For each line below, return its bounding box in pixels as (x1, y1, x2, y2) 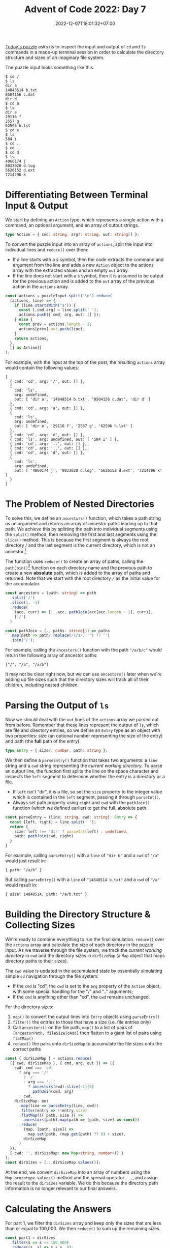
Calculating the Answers (5, 1203, 112, 1215)
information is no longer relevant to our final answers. (5, 1185, 117, 1192)
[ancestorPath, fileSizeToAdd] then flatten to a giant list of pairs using (12, 1030, 162, 1036)
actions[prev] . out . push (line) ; (18, 326, 85, 331)
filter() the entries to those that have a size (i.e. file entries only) (12, 1019, 151, 1025)
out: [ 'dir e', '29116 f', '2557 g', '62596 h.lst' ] (14, 423, 133, 429)
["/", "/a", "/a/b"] (5, 662, 49, 667)
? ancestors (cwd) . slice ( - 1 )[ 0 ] (27, 1084, 94, 1090)
